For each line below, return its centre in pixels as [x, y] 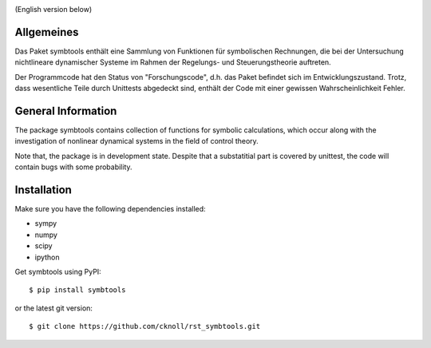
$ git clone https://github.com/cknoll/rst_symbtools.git [145, 326]
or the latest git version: [54, 308]
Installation [43, 190]
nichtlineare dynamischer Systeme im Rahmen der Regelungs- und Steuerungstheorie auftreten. [173, 62]
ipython [47, 257]
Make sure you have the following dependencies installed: [111, 209]
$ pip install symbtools [77, 290]
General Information [66, 111]
